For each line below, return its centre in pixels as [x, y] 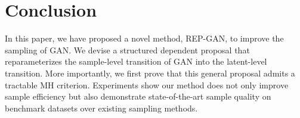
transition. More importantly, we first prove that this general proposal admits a [150, 73]
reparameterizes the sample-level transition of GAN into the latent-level [136, 61]
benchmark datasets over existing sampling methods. [101, 108]
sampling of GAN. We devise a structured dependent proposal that [127, 50]
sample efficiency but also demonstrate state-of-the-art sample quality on [138, 96]
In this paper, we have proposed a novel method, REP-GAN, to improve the [144, 38]
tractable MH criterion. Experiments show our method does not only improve [147, 84]
